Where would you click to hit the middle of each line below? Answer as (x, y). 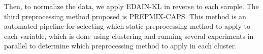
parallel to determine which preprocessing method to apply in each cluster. (121, 46)
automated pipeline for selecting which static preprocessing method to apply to (127, 26)
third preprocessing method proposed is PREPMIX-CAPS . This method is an (125, 16)
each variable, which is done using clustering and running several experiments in (129, 36)
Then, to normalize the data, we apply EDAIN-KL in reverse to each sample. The (131, 6)
